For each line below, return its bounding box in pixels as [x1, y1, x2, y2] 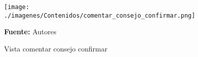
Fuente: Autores [4, 26, 56, 37]
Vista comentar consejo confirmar [4, 43, 108, 53]
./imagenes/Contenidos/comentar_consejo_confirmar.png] [4, 12, 195, 19]
